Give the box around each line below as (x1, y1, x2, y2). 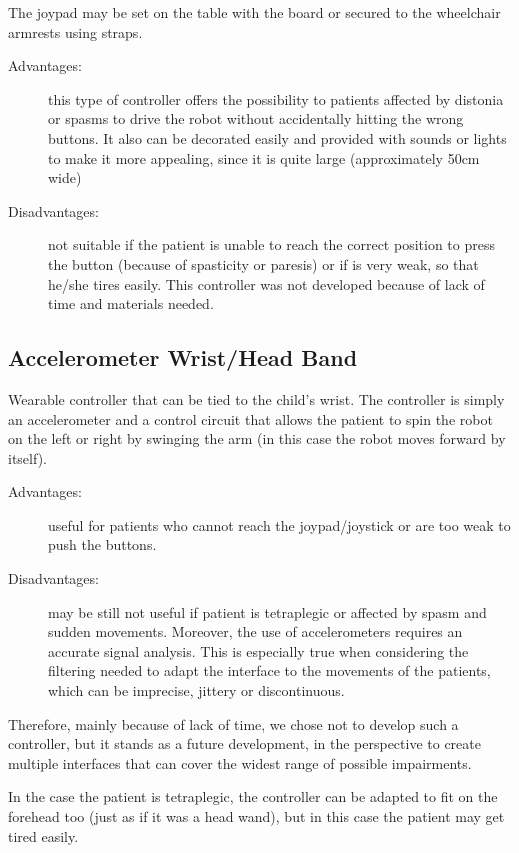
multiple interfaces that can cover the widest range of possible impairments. (8, 752, 472, 773)
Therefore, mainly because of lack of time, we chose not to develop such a (8, 713, 459, 734)
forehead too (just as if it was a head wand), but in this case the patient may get (8, 806, 505, 827)
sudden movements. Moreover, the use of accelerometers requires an (48, 621, 463, 642)
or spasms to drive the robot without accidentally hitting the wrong (48, 108, 464, 129)
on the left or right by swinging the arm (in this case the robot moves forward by (8, 428, 506, 449)
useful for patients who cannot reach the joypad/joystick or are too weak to (48, 514, 511, 535)
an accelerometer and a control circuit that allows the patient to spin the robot (8, 408, 493, 429)
